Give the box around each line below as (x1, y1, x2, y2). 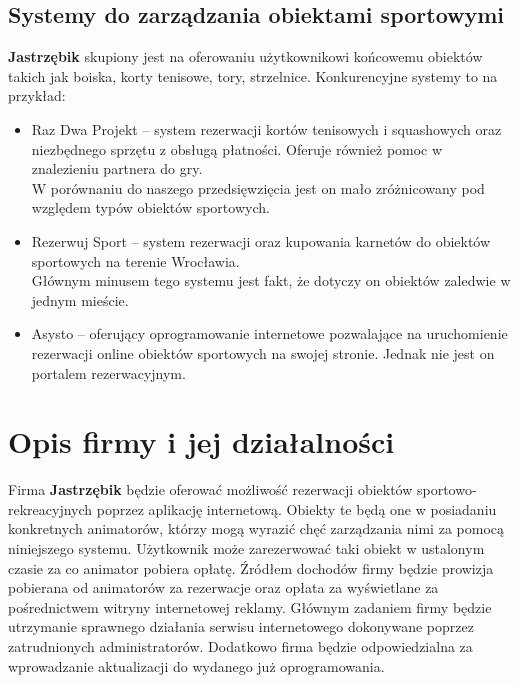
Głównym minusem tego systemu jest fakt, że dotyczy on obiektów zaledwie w (31, 270, 511, 291)
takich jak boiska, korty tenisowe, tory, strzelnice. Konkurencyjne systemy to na (8, 65, 498, 86)
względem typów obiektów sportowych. (31, 197, 270, 218)
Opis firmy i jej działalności (8, 421, 395, 462)
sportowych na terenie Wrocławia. (31, 250, 240, 271)
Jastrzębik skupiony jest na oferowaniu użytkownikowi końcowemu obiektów (8, 46, 483, 67)
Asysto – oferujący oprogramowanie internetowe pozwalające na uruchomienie (31, 323, 508, 344)
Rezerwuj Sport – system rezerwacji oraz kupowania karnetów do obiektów (31, 230, 491, 251)
